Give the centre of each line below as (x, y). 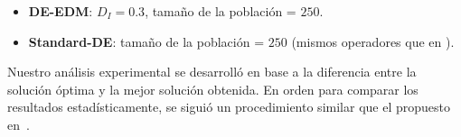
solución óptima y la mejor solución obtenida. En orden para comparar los (213, 89)
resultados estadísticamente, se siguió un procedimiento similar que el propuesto (229, 107)
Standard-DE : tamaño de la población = (146, 41)
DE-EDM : (61, 11)
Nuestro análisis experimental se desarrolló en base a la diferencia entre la (212, 72)
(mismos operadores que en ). (373, 41)
